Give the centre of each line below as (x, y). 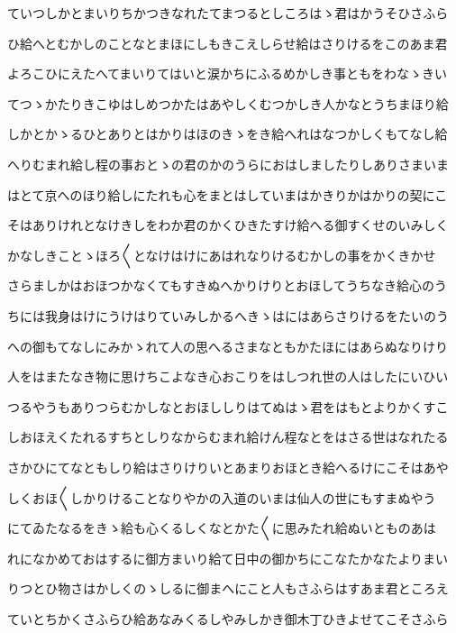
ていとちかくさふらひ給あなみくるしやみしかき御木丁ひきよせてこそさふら (228, 618)
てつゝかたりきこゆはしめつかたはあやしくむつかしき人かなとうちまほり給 (228, 103)
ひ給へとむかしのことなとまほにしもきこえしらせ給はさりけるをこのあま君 (228, 43)
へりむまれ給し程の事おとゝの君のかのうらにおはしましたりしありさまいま (228, 164)
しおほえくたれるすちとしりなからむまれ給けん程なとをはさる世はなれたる (228, 437)
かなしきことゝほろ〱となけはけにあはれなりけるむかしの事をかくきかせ (222, 255)
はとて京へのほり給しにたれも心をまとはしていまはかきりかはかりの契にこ (228, 194)
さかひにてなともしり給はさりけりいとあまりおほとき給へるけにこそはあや (228, 467)
